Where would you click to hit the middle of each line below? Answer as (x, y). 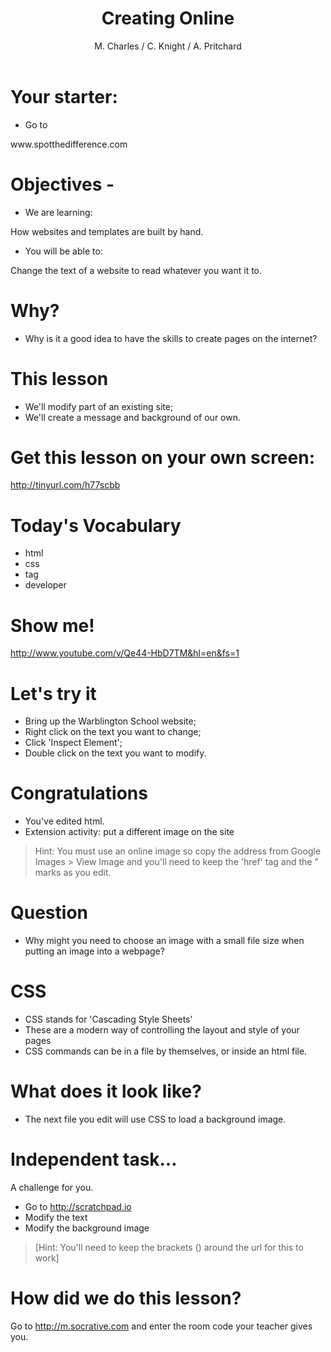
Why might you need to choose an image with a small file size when (164, 941)
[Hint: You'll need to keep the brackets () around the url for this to (169, 1247)
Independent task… (94, 1159)
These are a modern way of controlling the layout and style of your (162, 1030)
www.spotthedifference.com (69, 144)
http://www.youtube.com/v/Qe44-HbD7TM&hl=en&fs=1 (125, 653)
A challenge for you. (52, 1187)
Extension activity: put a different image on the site (129, 832)
